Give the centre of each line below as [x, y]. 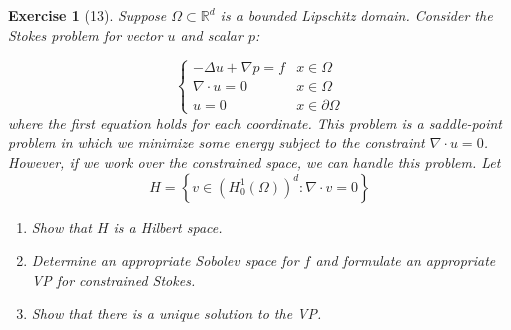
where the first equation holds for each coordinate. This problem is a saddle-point [255, 122]
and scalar [211, 34]
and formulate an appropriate [405, 260]
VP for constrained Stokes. [113, 279]
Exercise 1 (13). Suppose [87, 15]
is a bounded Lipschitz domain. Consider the [356, 15]
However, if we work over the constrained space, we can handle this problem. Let [254, 161]
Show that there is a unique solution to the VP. [176, 313]
